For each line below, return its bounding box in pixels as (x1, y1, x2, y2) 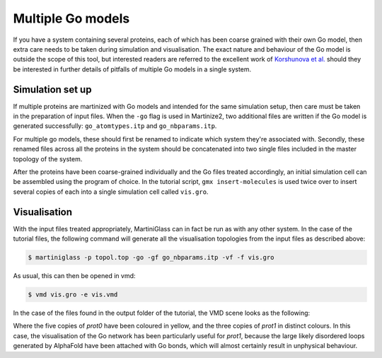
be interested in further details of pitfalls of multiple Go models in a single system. (13, 64, 252, 74)
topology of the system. (13, 154, 83, 163)
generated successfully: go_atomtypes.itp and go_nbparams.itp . (13, 122, 217, 130)
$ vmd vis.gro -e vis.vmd (28, 291, 118, 299)
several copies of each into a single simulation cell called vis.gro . (13, 187, 209, 196)
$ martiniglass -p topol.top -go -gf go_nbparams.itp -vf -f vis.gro (28, 253, 274, 262)
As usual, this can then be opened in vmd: (13, 272, 136, 280)
